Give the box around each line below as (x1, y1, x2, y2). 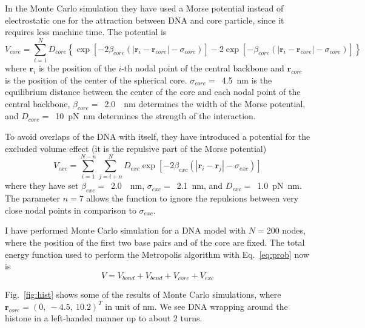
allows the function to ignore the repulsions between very (86, 192, 299, 205)
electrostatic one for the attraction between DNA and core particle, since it (5, 13, 284, 26)
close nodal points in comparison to (5, 203, 136, 216)
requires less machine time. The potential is (5, 25, 167, 38)
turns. (180, 312, 203, 324)
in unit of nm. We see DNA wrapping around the (105, 300, 288, 312)
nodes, (282, 224, 306, 237)
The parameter (5, 192, 61, 205)
